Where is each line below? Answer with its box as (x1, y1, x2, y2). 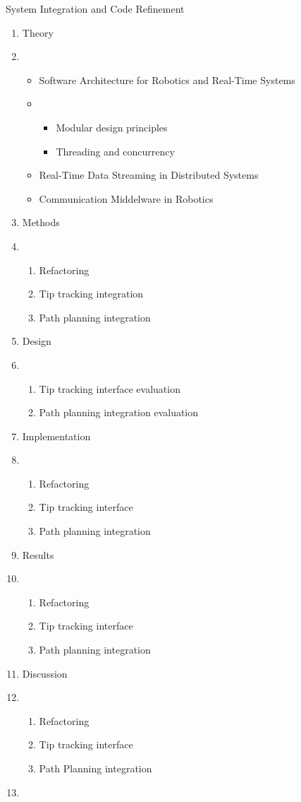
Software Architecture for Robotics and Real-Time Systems (39, 72, 295, 87)
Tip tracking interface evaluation (39, 381, 180, 396)
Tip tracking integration (39, 286, 144, 301)
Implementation (22, 428, 91, 443)
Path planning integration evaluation (39, 405, 199, 420)
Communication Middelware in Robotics (39, 191, 214, 206)
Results (22, 547, 54, 562)
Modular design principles (56, 119, 168, 134)
